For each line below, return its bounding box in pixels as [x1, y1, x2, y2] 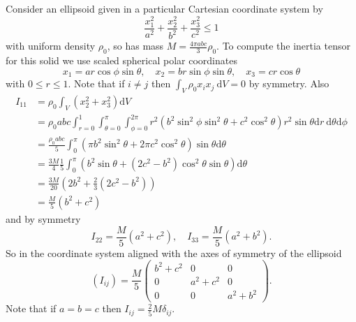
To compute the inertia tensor [222, 38, 350, 53]
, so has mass [107, 38, 164, 53]
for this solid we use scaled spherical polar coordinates [6, 53, 237, 67]
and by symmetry [6, 211, 81, 226]
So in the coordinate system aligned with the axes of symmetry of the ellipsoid [6, 245, 342, 260]
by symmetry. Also [249, 76, 329, 91]
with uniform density [6, 38, 96, 53]
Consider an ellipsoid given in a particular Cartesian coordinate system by [6, 1, 323, 15]
